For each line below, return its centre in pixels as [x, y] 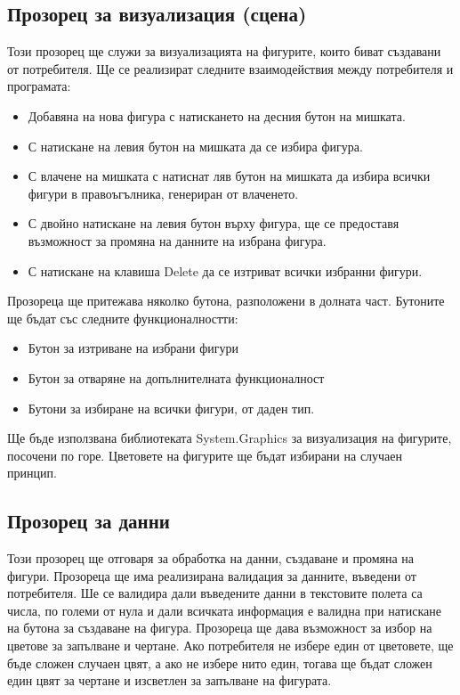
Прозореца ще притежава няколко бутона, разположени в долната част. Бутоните [226, 301]
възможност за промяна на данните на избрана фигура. [177, 240]
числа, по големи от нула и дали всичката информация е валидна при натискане [224, 610]
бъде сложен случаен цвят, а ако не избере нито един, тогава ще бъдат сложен [220, 662]
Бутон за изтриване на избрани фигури [133, 348]
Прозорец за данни [89, 521]
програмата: [39, 86]
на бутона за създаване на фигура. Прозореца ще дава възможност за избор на [220, 628]
